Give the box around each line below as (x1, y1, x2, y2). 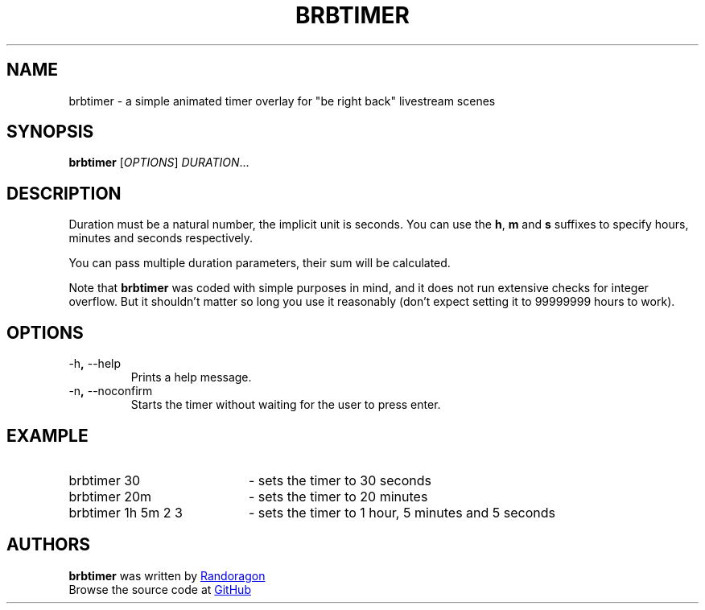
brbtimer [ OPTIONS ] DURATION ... (68, 155, 249, 170)
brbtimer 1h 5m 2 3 (68, 504, 183, 521)
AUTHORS (6, 534, 91, 555)
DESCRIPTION (6, 183, 122, 204)
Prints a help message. (130, 370, 252, 385)
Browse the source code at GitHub (68, 582, 251, 596)
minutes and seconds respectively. (68, 231, 254, 245)
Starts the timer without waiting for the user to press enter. (130, 398, 441, 412)
